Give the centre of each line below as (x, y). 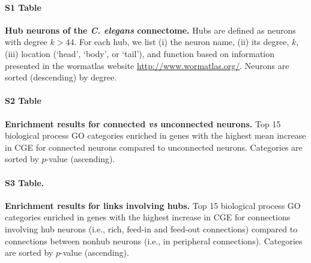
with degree (26, 42)
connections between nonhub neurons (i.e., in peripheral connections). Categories (154, 240)
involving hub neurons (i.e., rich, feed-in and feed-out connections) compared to (151, 228)
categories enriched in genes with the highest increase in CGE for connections (148, 217)
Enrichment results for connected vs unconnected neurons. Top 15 (143, 123)
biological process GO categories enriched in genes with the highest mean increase (155, 135)
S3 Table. (25, 182)
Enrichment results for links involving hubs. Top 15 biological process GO (153, 205)
